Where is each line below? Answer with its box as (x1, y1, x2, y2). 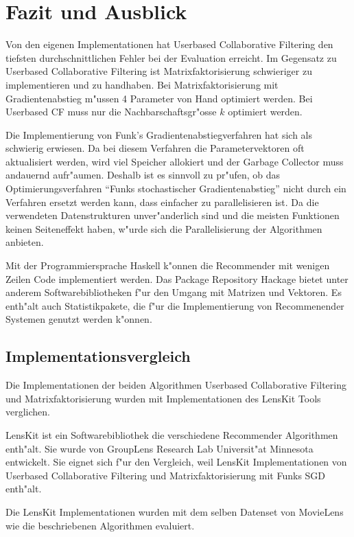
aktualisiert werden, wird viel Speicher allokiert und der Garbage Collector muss (5, 154, 344, 168)
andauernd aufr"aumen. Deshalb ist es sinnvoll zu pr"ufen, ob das (5, 168, 281, 182)
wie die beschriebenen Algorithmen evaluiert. (5, 518, 195, 532)
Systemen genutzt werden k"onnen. (5, 312, 152, 326)
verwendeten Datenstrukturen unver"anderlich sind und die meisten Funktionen (5, 208, 340, 222)
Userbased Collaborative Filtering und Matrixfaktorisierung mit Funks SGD (5, 468, 326, 482)
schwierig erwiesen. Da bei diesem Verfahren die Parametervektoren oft (5, 141, 305, 155)
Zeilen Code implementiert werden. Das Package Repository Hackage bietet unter (5, 271, 349, 286)
